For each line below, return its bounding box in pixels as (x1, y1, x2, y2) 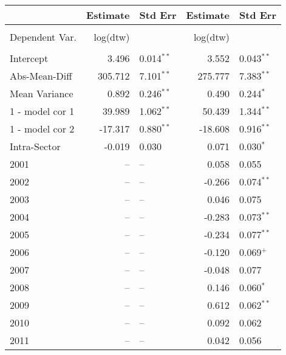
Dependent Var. (10, 30, 77, 44)
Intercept (10, 51, 49, 65)
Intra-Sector (10, 139, 61, 153)
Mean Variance (10, 86, 73, 100)
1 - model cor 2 (10, 122, 75, 136)
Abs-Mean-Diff (10, 69, 72, 83)
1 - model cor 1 (10, 104, 75, 118)
